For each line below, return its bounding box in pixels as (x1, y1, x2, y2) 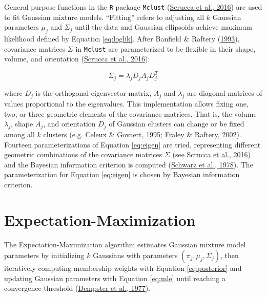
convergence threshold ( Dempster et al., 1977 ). (4, 283, 151, 293)
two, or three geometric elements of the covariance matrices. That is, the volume (4, 108, 257, 119)
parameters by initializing (4, 250, 85, 261)
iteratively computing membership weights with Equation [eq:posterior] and (4, 263, 242, 273)
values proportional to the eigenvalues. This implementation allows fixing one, (4, 98, 249, 109)
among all (4, 129, 35, 139)
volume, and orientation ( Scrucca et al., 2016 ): (4, 53, 150, 64)
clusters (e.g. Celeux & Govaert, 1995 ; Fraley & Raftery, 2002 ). (43, 129, 241, 139)
